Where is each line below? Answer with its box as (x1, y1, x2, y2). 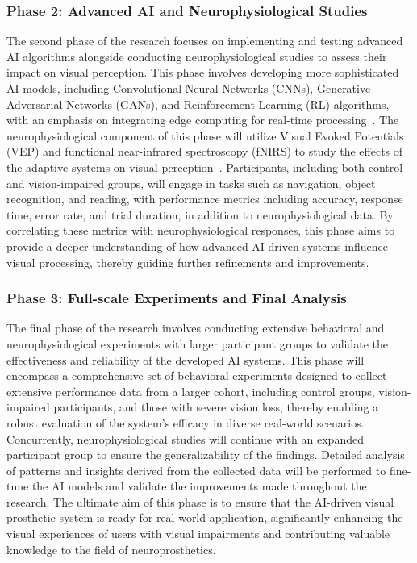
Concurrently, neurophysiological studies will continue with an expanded (6, 430, 364, 447)
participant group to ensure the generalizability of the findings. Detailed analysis (6, 446, 405, 463)
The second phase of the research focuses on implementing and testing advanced (6, 32, 403, 49)
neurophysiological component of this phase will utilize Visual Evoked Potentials (6, 127, 404, 144)
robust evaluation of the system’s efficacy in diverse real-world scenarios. (6, 414, 365, 431)
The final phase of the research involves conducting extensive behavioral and (6, 319, 385, 336)
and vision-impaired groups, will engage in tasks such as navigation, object (6, 174, 376, 191)
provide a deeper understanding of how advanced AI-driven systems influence (6, 237, 388, 254)
